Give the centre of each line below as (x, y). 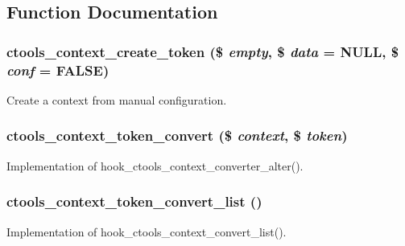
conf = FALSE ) (58, 70)
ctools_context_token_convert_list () (134, 201)
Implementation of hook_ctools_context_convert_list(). (147, 231)
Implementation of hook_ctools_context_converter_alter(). (155, 165)
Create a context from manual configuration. (117, 99)
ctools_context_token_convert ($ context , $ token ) (177, 135)
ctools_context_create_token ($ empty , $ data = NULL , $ (203, 51)
